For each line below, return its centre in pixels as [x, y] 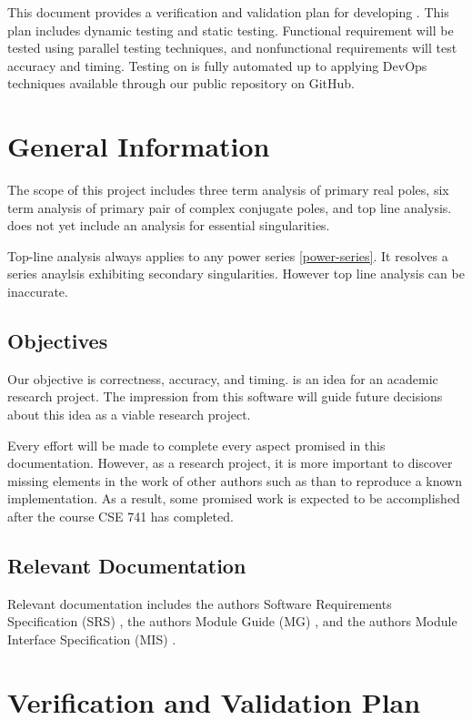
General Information [139, 146]
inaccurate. [38, 292]
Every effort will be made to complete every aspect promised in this [196, 445]
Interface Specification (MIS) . [92, 639]
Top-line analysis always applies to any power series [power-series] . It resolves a [228, 255]
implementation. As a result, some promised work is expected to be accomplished [234, 498]
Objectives [58, 341]
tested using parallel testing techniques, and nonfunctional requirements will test [232, 48]
